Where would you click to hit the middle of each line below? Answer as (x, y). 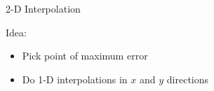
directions (188, 79)
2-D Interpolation (43, 8)
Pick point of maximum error (85, 56)
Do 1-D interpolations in (75, 79)
